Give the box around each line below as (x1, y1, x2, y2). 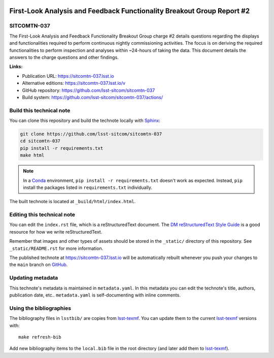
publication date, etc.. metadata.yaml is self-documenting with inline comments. (9, 292, 181, 298)
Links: (9, 63, 23, 70)
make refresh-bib (18, 334, 61, 340)
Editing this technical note (9, 211, 76, 218)
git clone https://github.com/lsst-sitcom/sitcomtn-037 (20, 131, 162, 137)
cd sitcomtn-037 (20, 138, 61, 144)
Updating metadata (9, 274, 58, 281)
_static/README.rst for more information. (9, 245, 104, 251)
